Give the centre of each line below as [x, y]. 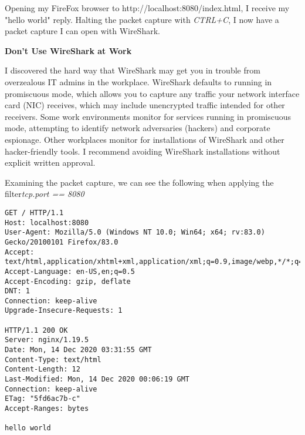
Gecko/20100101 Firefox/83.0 [62, 242]
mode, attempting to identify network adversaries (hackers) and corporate [138, 128]
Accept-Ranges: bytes [47, 409]
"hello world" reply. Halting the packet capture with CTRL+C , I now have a [142, 19]
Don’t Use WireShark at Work [68, 50]
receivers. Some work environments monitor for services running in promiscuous [148, 116]
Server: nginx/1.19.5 [47, 340]
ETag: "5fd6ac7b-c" [43, 399]
